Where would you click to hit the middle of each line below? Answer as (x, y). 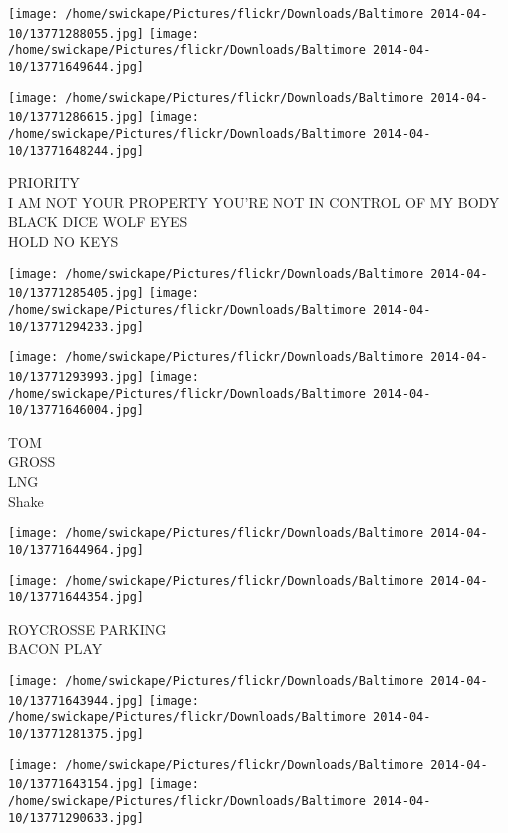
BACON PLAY (55, 648)
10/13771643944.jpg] (76, 700)
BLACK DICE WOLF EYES (98, 221)
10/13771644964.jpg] (76, 549)
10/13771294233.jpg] (76, 326)
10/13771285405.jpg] (76, 293)
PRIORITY (44, 182)
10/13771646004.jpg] (76, 410)
